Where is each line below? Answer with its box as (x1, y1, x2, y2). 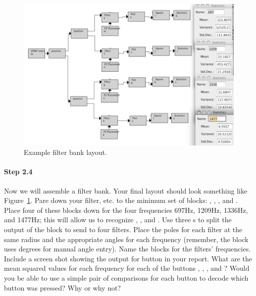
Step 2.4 (4, 166, 33, 177)
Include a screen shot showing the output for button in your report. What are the (4, 253, 253, 263)
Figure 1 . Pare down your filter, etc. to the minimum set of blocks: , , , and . (4, 195, 238, 205)
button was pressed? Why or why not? (4, 282, 121, 293)
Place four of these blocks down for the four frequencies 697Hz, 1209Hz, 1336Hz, (4, 204, 248, 215)
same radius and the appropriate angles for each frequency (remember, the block (4, 234, 249, 244)
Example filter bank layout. (24, 147, 107, 157)
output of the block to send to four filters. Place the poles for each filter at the (4, 224, 243, 235)
